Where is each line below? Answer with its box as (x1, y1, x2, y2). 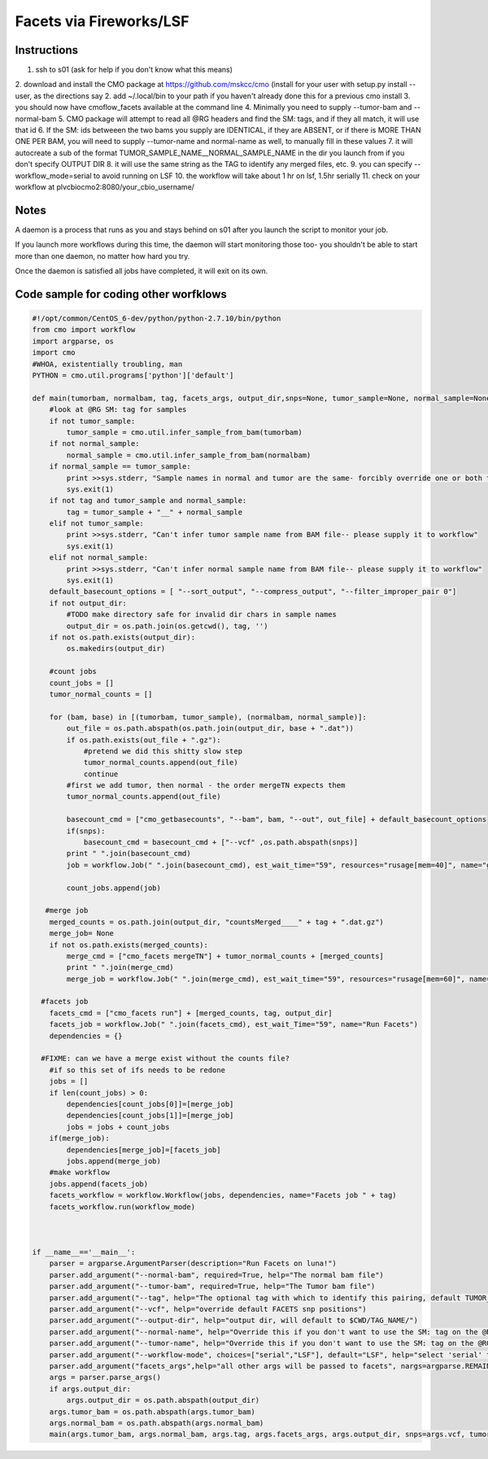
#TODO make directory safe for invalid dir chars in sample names (66, 610, 338, 619)
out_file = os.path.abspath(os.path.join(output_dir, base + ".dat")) (66, 724, 354, 733)
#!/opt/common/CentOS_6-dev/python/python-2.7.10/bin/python (32, 314, 281, 323)
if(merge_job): (49, 1134, 110, 1143)
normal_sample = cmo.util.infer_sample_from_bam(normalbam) (66, 450, 312, 460)
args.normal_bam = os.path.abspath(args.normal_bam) (49, 1418, 264, 1427)
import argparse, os (32, 336, 114, 346)
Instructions (15, 43, 79, 57)
